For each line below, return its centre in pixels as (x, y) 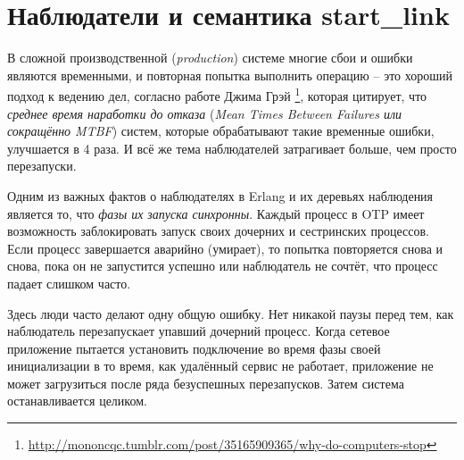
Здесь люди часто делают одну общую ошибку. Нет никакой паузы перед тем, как (231, 313)
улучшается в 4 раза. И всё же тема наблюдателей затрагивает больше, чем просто (232, 148)
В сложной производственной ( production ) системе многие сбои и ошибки (210, 58)
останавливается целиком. (77, 401)
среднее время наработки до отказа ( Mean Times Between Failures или (205, 113)
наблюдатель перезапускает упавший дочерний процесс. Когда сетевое (199, 331)
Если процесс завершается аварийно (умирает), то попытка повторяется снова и (225, 248)
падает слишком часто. (69, 283)
